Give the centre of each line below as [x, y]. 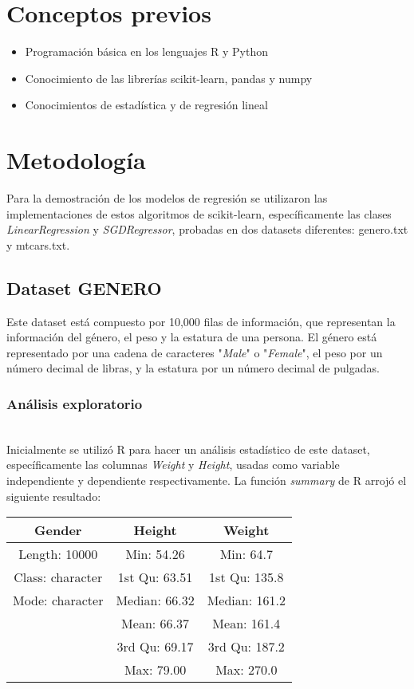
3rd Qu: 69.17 [155, 647]
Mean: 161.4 [246, 624]
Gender [58, 530]
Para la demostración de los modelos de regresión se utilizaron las [167, 198]
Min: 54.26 [155, 554]
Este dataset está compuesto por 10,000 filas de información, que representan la [201, 321]
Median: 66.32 [155, 600]
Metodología [76, 160]
